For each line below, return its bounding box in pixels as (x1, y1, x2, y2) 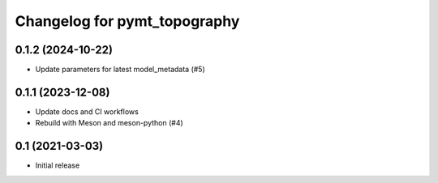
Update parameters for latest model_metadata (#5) (35, 65, 206, 74)
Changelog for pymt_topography (15, 12, 240, 30)
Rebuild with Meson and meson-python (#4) (35, 118, 184, 128)
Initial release (35, 160, 80, 170)
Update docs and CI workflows (35, 106, 140, 117)
